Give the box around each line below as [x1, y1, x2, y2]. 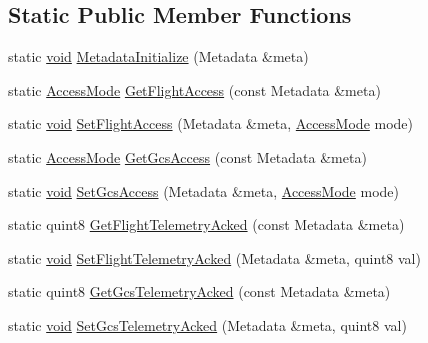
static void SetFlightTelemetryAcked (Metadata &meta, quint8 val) [8, 247, 421, 268]
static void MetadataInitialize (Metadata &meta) [8, 46, 309, 67]
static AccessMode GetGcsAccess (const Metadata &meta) [8, 146, 367, 167]
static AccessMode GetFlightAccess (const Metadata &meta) [8, 79, 381, 100]
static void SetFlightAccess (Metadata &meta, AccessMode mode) [8, 113, 414, 134]
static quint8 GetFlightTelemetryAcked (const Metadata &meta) [8, 214, 405, 235]
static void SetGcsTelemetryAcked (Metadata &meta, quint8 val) [8, 314, 407, 335]
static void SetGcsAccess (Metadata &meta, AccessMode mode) [8, 180, 399, 201]
